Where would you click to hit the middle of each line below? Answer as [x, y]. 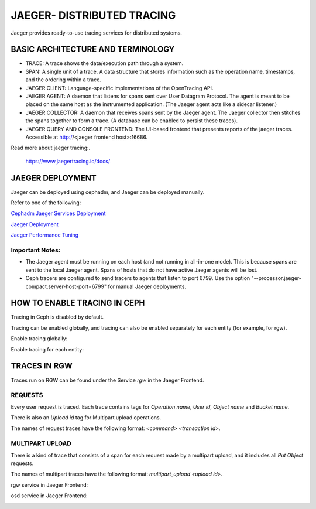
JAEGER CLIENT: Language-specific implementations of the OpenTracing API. [119, 88]
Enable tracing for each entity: [47, 349]
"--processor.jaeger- [276, 278]
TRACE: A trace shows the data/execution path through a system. [104, 63]
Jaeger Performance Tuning [45, 235]
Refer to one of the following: [46, 203]
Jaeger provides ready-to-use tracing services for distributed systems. [97, 33]
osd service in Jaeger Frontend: [49, 496]
